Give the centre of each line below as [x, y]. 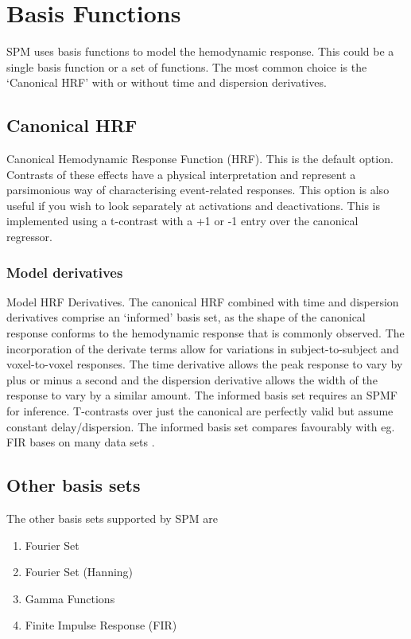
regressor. [29, 237]
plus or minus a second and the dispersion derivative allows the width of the [192, 379]
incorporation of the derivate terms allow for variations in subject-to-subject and [203, 348]
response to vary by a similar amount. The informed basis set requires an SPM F [202, 395]
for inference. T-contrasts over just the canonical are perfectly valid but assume [200, 411]
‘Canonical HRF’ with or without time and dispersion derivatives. [167, 82]
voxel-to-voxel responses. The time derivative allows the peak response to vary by [205, 364]
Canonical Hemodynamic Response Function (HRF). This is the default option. [200, 159]
